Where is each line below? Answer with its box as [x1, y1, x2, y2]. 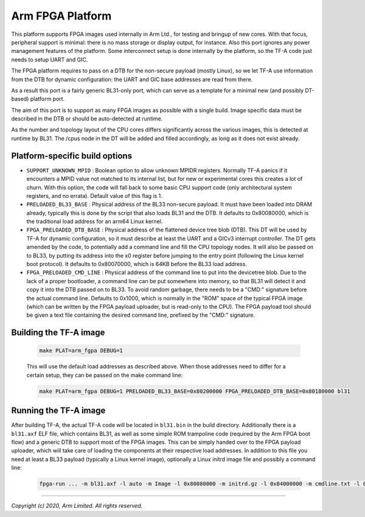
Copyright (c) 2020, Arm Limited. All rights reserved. [11, 502, 143, 510]
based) [11, 95, 29, 103]
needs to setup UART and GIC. [11, 55, 88, 63]
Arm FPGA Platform [11, 9, 112, 23]
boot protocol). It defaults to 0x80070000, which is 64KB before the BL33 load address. [26, 261, 248, 268]
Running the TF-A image [11, 406, 106, 416]
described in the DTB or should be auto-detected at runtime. [11, 115, 163, 122]
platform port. [30, 95, 65, 103]
